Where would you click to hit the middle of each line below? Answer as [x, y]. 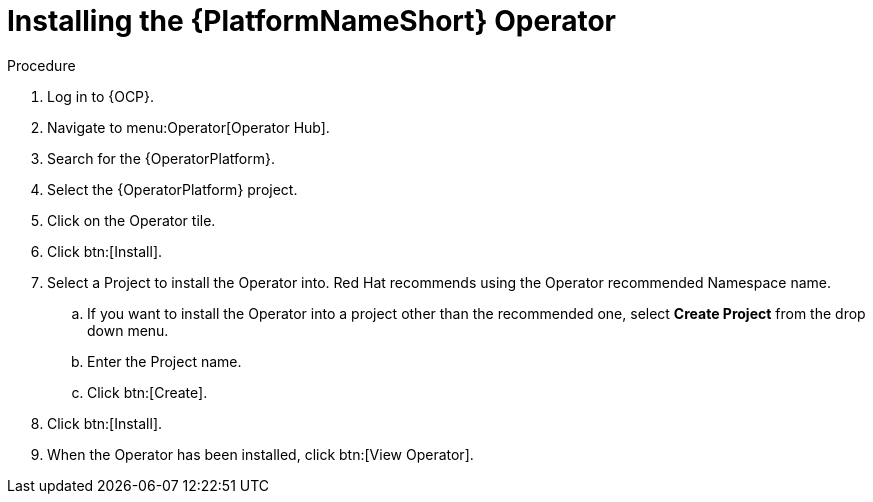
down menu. [128, 330]
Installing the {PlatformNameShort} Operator [311, 21]
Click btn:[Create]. [147, 392]
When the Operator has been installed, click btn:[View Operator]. [260, 454]
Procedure [41, 65]
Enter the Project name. [164, 361]
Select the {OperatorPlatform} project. [172, 189]
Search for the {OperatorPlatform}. [161, 158]
